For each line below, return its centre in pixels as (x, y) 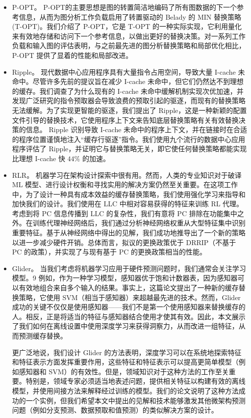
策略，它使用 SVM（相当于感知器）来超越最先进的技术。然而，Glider (130, 297)
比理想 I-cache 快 (38, 158)
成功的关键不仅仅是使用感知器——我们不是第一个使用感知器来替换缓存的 (129, 307)
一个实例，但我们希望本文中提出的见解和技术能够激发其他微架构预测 (136, 400)
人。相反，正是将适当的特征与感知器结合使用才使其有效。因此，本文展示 (129, 316)
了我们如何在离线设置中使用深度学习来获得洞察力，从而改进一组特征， (125, 326)
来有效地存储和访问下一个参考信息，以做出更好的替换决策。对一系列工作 (129, 36)
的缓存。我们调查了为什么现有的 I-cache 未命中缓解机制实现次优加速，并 (128, 91)
